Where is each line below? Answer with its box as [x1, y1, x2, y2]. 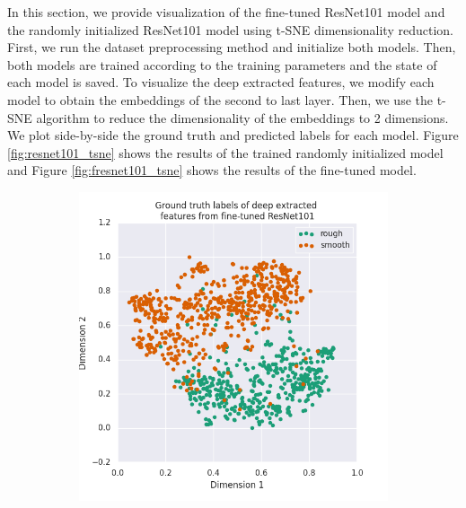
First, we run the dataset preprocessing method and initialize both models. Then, [7, 38, 456, 57]
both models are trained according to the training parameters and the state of [7, 55, 437, 74]
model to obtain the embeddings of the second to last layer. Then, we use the [7, 90, 433, 109]
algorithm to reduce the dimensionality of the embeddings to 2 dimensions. [36, 108, 449, 127]
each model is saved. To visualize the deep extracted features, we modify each [7, 73, 435, 92]
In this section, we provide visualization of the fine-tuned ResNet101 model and [7, 3, 445, 21]
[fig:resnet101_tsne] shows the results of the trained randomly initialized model [7, 143, 444, 162]
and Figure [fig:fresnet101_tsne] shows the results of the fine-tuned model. [7, 161, 417, 180]
